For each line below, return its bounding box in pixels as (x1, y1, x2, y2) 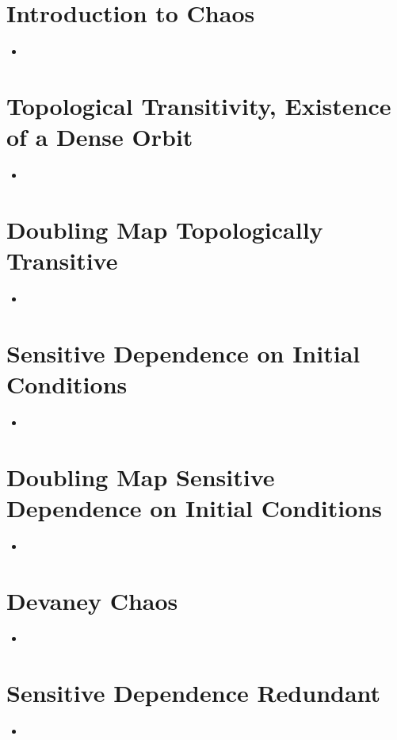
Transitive (6, 244, 118, 276)
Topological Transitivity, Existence (6, 89, 391, 121)
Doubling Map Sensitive (6, 460, 275, 493)
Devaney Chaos (6, 584, 178, 616)
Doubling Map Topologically (6, 213, 323, 245)
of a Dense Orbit (6, 121, 193, 153)
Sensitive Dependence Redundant (6, 677, 381, 709)
